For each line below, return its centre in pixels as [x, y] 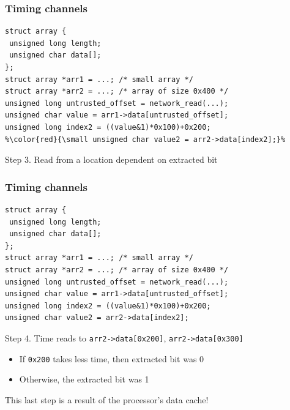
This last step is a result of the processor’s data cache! [107, 399]
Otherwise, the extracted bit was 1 [84, 379]
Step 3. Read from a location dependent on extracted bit [111, 159]
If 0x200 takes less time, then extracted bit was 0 [112, 358]
